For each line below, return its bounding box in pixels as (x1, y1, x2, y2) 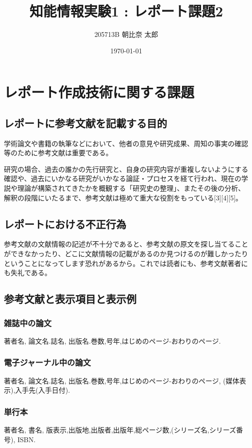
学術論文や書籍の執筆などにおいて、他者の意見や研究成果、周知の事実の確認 (4, 138, 248, 148)
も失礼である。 (4, 267, 51, 278)
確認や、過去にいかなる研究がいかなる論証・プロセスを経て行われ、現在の (4, 173, 242, 183)
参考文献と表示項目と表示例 (4, 291, 136, 306)
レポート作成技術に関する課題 (4, 82, 195, 102)
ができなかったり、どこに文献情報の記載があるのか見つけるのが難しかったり (4, 249, 249, 259)
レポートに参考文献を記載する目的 (4, 115, 167, 130)
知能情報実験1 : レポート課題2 (29, 1, 223, 21)
